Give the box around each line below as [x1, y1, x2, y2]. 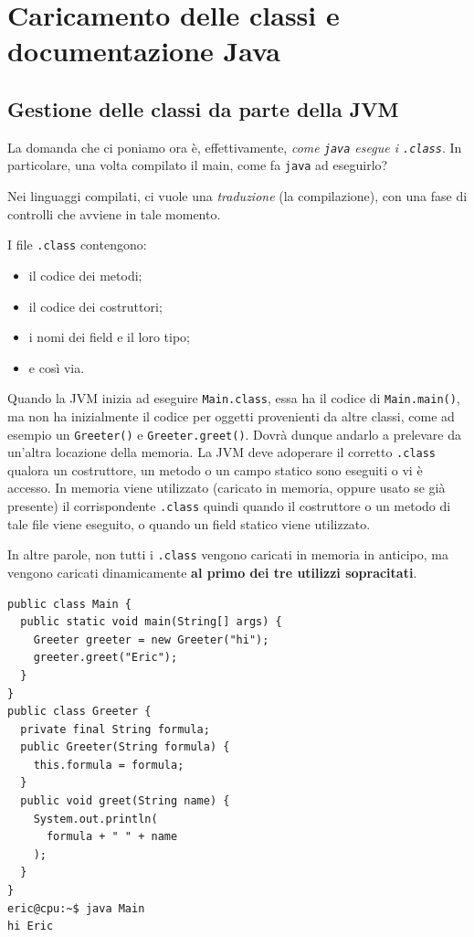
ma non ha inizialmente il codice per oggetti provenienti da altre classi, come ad [7, 406, 455, 425]
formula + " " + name [46, 830, 178, 844]
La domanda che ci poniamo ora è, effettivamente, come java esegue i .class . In [7, 137, 462, 156]
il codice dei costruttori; [28, 296, 163, 315]
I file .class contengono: [7, 235, 147, 254]
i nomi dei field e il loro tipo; [28, 327, 191, 346]
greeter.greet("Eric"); [33, 651, 178, 665]
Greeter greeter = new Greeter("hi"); [33, 633, 269, 646]
